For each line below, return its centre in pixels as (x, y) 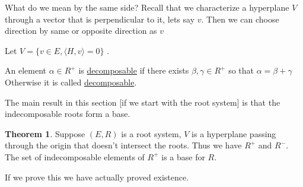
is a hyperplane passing (234, 133)
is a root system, (151, 133)
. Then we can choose (240, 19)
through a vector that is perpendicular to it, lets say (100, 19)
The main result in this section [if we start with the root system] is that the (143, 102)
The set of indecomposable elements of (75, 156)
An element (25, 70)
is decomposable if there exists (134, 70)
